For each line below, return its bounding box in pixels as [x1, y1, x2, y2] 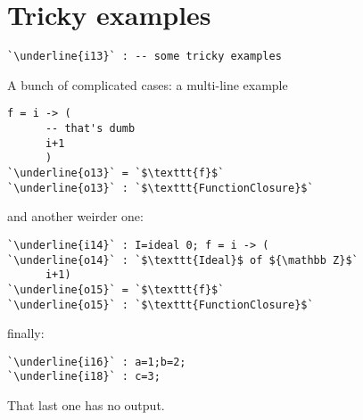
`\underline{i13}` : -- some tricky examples [7, 50, 282, 63]
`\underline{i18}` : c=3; [7, 370, 161, 383]
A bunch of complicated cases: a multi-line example [7, 75, 288, 94]
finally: [7, 324, 45, 342]
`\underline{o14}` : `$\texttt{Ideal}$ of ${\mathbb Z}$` [7, 253, 359, 267]
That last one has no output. [7, 396, 165, 415]
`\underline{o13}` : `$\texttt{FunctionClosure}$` [7, 181, 314, 194]
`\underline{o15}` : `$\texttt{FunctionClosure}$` [7, 298, 314, 311]
